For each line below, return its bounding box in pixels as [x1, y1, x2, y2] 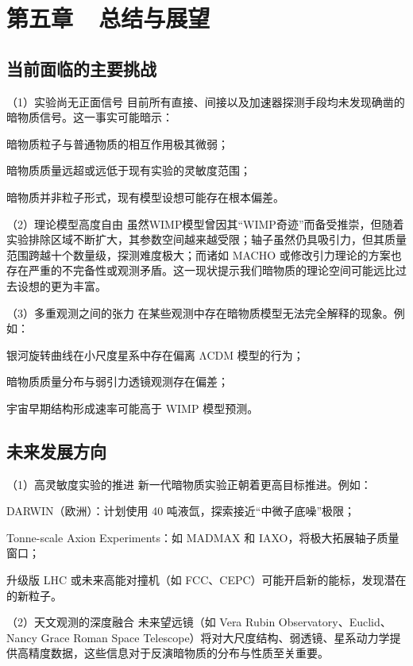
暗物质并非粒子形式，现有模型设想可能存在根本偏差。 [6, 188, 284, 205]
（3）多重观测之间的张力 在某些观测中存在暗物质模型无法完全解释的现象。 [6, 304, 394, 321]
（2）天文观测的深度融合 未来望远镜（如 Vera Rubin [6, 614, 276, 630]
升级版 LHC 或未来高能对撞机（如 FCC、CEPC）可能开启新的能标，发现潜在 [6, 572, 407, 588]
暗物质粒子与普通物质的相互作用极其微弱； [6, 135, 229, 152]
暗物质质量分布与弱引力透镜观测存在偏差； [6, 373, 229, 390]
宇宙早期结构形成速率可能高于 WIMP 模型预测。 [6, 399, 259, 416]
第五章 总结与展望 [6, 2, 210, 34]
